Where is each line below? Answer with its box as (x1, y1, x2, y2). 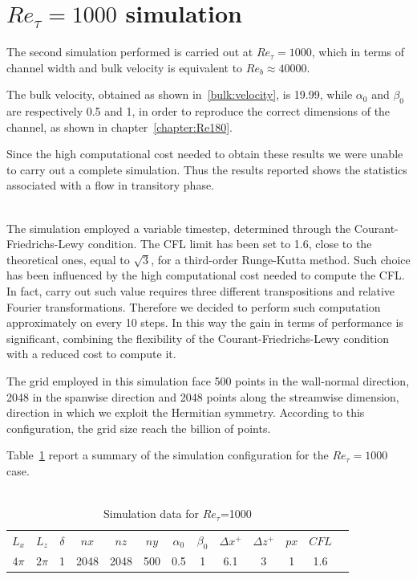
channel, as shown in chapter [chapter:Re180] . (6, 118, 233, 135)
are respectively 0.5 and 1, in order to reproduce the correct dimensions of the (6, 103, 391, 120)
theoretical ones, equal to (6, 251, 130, 267)
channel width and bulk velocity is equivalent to (6, 59, 243, 75)
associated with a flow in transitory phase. (6, 177, 214, 194)
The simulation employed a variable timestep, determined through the (6, 219, 351, 236)
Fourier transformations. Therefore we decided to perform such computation (6, 298, 381, 315)
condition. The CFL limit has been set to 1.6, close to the (87, 235, 372, 252)
